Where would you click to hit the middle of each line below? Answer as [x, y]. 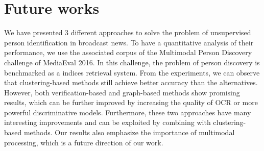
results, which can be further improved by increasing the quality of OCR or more [131, 102]
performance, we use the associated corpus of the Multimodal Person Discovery [128, 52]
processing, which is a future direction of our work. [84, 142]
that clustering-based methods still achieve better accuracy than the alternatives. [131, 82]
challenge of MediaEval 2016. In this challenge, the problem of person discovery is [132, 62]
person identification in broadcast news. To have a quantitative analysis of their [129, 42]
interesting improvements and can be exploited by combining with [107, 122]
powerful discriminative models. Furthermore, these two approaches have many [128, 112]
